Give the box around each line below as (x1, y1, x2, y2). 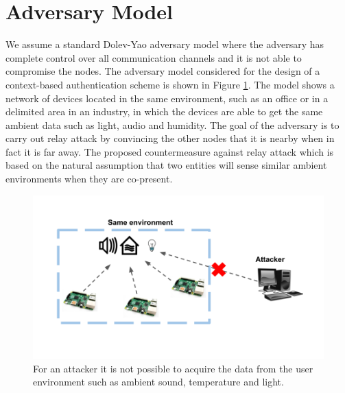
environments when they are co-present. (5, 171, 173, 186)
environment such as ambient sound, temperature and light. (33, 374, 284, 389)
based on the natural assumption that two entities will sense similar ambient (5, 158, 327, 172)
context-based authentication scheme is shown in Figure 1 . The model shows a (5, 77, 335, 91)
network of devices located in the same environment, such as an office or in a (5, 91, 329, 105)
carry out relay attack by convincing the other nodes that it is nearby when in (5, 131, 335, 145)
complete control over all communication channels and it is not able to (5, 50, 302, 64)
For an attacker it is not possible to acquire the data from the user (33, 361, 313, 375)
